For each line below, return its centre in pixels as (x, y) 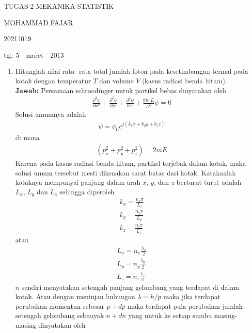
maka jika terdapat (192, 296)
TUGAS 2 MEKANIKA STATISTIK (59, 6)
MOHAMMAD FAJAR (39, 22)
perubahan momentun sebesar (60, 306)
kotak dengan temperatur (53, 80)
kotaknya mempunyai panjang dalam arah (78, 182)
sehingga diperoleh (87, 191)
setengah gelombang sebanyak (60, 315)
